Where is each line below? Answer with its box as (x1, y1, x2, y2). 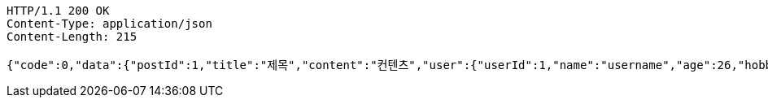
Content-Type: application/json (7, 17, 212, 30)
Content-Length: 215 (7, 30, 137, 43)
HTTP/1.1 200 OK (7, 4, 110, 17)
